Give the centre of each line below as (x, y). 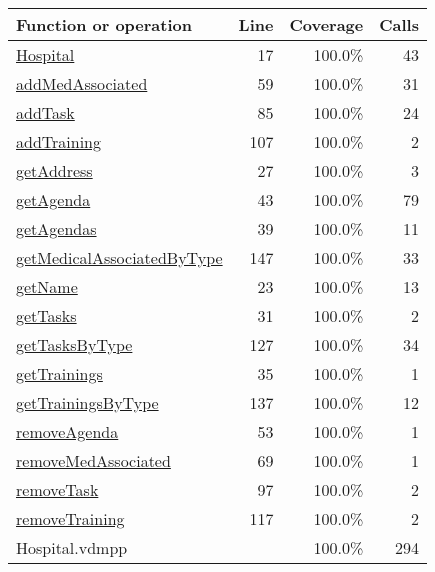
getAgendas (56, 228)
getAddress (54, 170)
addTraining (58, 141)
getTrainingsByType (87, 402)
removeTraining (70, 518)
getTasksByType (74, 344)
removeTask (57, 489)
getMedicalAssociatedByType (119, 257)
